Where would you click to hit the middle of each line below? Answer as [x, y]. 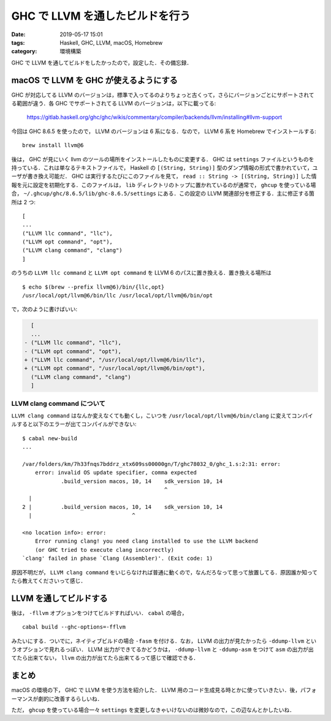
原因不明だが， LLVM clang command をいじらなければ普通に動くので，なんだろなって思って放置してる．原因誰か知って [165, 572]
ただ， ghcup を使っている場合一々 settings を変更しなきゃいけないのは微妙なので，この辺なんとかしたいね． [153, 710]
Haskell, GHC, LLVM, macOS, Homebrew [111, 42]
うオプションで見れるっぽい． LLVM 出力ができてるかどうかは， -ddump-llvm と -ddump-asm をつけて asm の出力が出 [162, 649]
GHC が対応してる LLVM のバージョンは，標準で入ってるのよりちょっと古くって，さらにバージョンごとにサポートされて [163, 94]
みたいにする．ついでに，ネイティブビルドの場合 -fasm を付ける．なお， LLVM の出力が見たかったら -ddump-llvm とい [164, 641]
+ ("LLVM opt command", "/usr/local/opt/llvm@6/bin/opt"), [115, 368]
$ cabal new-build [50, 438]
